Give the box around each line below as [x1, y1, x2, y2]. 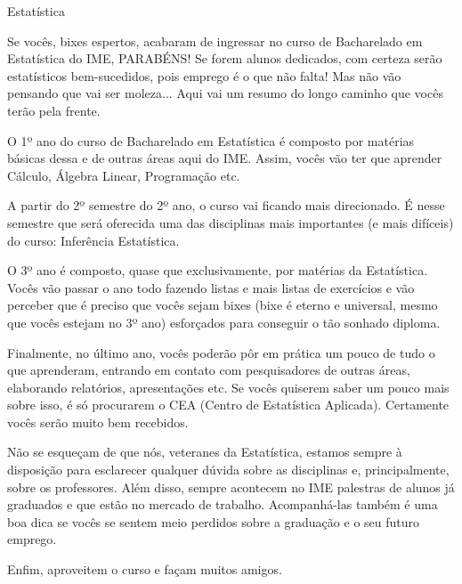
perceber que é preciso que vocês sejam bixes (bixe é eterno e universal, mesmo [7, 296, 438, 314]
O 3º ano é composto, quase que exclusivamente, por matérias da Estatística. [7, 261, 428, 280]
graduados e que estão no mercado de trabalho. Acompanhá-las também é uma [7, 495, 438, 514]
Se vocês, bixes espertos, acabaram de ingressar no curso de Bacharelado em [7, 31, 423, 50]
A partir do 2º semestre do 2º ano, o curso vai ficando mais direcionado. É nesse [7, 196, 445, 215]
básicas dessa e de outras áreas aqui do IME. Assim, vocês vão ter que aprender [7, 149, 442, 167]
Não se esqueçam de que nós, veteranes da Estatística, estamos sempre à [7, 442, 402, 461]
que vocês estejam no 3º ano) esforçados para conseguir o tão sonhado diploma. [7, 312, 441, 331]
